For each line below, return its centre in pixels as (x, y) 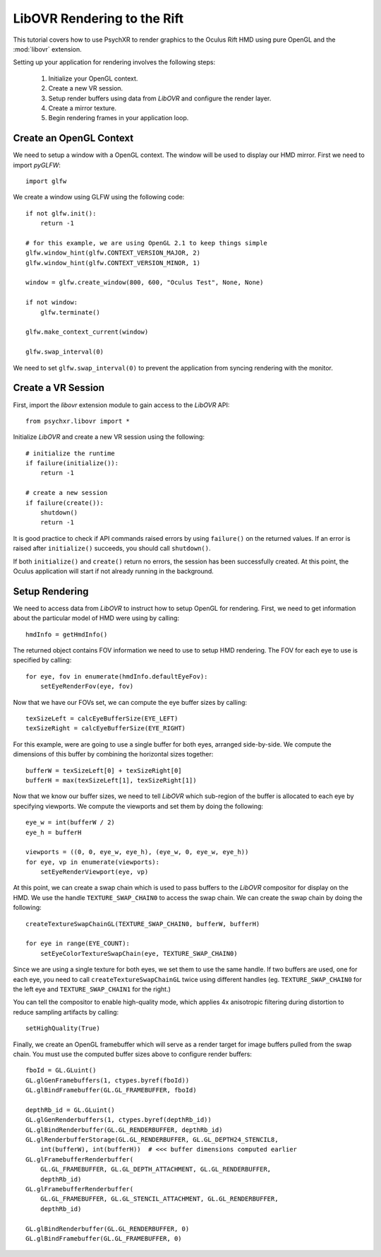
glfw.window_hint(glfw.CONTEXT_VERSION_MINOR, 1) (113, 263)
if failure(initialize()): (72, 463)
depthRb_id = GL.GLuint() (71, 1110)
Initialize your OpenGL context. (93, 78)
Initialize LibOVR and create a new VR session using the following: (109, 437)
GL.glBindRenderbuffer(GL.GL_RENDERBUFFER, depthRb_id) (124, 1130)
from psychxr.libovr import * (78, 421)
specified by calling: (42, 660)
